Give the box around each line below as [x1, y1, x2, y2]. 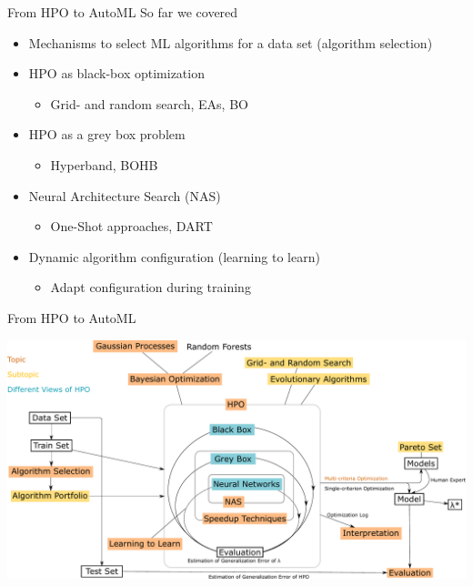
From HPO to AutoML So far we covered [7, 3, 238, 21]
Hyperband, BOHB [50, 155, 158, 174]
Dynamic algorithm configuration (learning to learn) [28, 247, 320, 266]
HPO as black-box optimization [28, 64, 205, 83]
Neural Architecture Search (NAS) [28, 186, 221, 205]
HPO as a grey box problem [28, 125, 186, 144]
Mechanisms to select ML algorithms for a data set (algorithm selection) [28, 33, 433, 52]
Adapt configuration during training [50, 278, 251, 297]
